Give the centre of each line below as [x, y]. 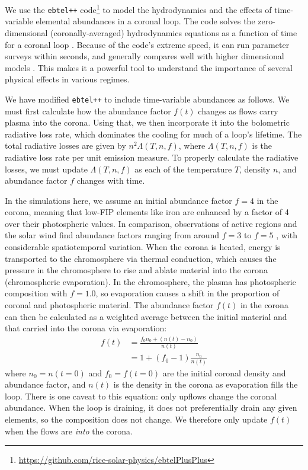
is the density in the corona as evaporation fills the [206, 384]
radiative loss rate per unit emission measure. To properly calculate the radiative [152, 157]
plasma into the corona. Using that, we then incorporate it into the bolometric [147, 122]
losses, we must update [46, 169]
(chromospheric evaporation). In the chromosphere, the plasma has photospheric [150, 281]
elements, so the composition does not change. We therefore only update [136, 419]
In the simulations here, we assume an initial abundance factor [118, 200]
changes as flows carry [238, 111]
